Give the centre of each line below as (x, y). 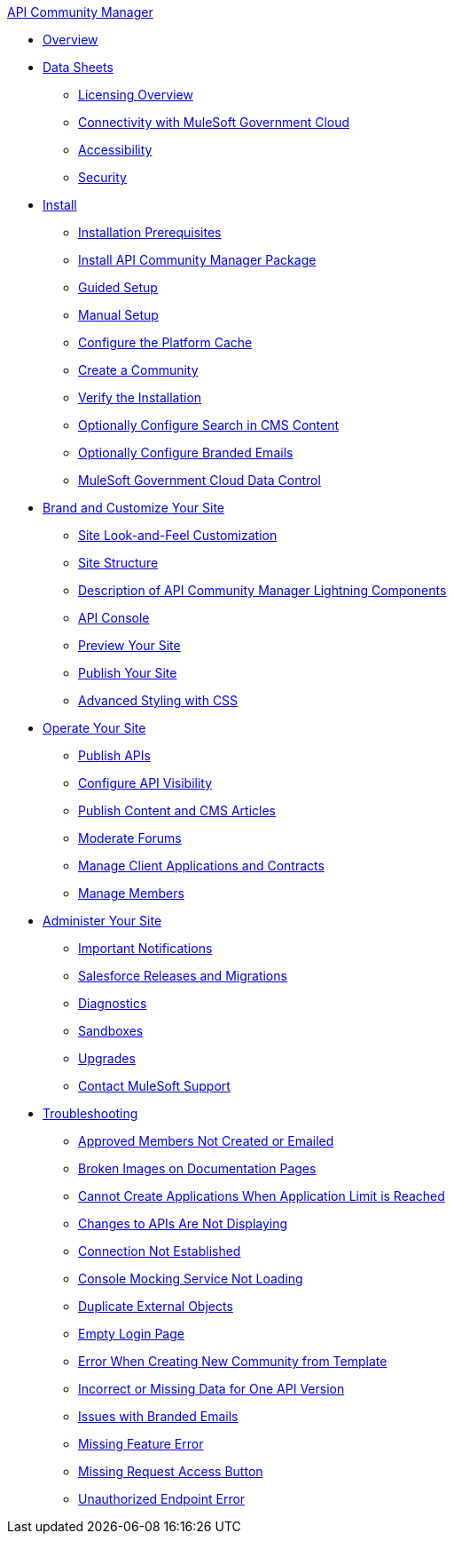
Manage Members (131, 893)
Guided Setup (118, 287)
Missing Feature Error (141, 1444)
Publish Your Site (128, 673)
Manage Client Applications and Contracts (201, 866)
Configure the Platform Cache (165, 342)
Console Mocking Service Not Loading (191, 1279)
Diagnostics (113, 1003)
